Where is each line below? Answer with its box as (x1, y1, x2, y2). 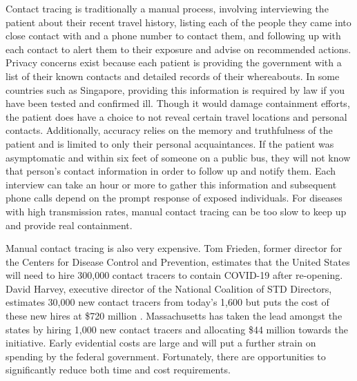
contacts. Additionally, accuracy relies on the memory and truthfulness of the (6, 123, 333, 137)
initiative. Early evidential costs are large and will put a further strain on (6, 335, 316, 350)
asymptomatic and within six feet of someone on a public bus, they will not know (6, 150, 351, 164)
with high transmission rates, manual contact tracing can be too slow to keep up (6, 204, 347, 218)
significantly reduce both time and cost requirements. (6, 362, 231, 377)
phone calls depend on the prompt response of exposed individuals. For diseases (6, 190, 342, 205)
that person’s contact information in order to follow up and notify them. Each (6, 164, 336, 178)
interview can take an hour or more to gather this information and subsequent (6, 177, 337, 191)
